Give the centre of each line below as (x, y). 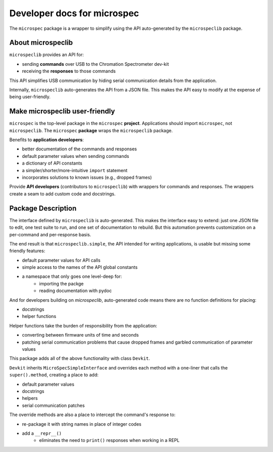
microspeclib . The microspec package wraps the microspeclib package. (91, 130)
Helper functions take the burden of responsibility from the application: (83, 325)
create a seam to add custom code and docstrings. (62, 194)
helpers (30, 398)
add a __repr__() (42, 433)
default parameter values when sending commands (76, 156)
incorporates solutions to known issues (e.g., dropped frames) (87, 178)
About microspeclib (41, 43)
